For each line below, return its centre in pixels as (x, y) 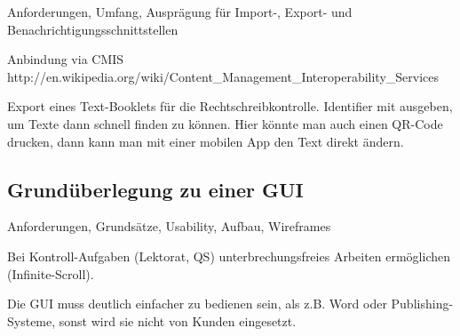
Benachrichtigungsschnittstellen (93, 29)
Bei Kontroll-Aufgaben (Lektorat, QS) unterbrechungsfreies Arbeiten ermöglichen (229, 256)
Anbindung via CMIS (66, 59)
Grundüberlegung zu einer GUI (155, 189)
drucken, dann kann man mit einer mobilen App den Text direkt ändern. (206, 141)
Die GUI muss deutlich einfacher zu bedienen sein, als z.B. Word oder (197, 304)
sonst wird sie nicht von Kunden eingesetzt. (178, 320)
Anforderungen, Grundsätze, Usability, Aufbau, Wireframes (169, 226)
